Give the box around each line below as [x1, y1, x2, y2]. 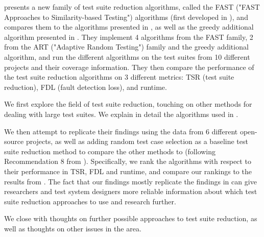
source [4, 136, 24, 147]
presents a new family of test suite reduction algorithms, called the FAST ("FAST [4, 2, 260, 12]
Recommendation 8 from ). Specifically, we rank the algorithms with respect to [4, 156, 251, 167]
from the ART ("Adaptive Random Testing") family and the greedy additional [4, 41, 249, 52]
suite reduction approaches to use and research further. [4, 196, 176, 206]
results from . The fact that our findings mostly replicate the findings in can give [4, 176, 257, 186]
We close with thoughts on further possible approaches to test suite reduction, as [4, 213, 257, 224]
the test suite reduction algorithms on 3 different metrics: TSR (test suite [4, 72, 234, 82]
